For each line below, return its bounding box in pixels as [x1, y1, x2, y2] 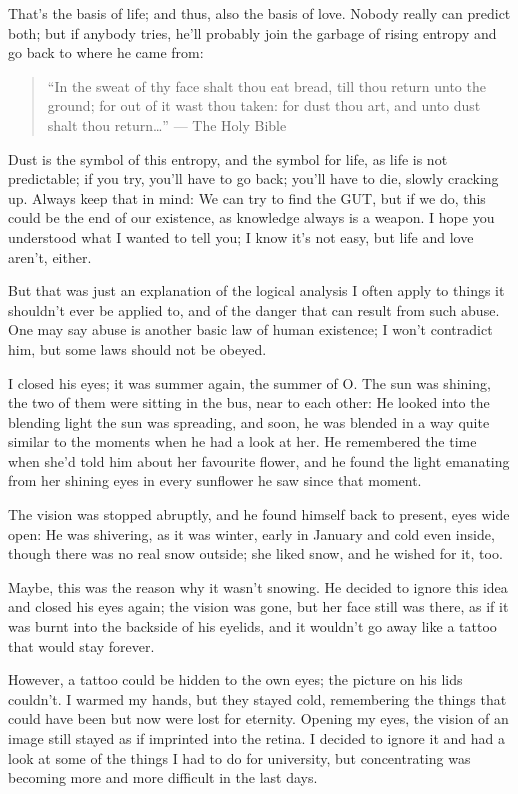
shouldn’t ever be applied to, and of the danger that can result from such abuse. [8, 299, 500, 320]
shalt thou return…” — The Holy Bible [47, 114, 287, 135]
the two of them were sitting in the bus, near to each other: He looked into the [8, 392, 490, 413]
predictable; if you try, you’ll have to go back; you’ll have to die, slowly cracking [8, 168, 499, 189]
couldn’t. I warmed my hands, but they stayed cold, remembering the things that [8, 688, 507, 709]
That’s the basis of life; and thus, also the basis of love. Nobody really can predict [8, 3, 511, 23]
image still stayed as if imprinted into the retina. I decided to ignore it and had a [8, 728, 505, 748]
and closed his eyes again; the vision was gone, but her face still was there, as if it [8, 596, 509, 617]
